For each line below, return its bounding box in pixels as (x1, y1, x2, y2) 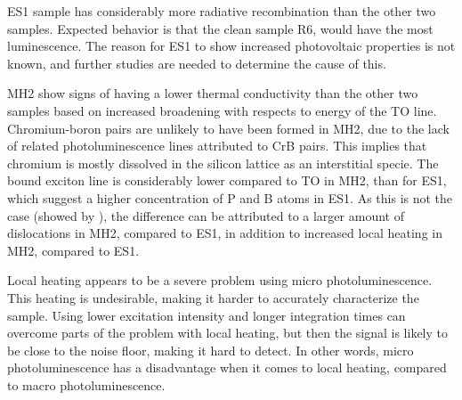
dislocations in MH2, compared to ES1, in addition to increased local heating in (7, 224, 442, 242)
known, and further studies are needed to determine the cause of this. (7, 53, 386, 72)
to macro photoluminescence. (7, 375, 166, 394)
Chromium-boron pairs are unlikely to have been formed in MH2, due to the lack (7, 118, 450, 137)
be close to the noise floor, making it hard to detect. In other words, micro (7, 340, 414, 359)
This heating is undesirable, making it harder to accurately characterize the (7, 288, 419, 306)
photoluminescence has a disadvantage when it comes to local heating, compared (7, 358, 447, 377)
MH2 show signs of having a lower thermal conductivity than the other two (7, 84, 418, 102)
